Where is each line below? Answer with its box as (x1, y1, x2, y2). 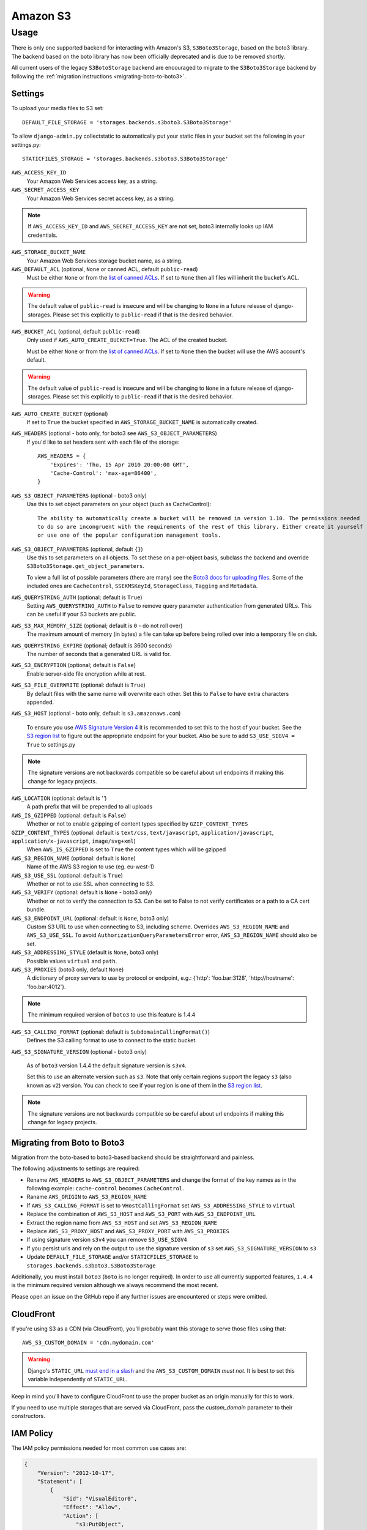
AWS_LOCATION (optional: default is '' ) (11, 794, 107, 802)
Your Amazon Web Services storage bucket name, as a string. (26, 257, 183, 264)
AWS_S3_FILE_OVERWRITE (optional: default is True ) (11, 681, 146, 688)
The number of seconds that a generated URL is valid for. (26, 651, 171, 657)
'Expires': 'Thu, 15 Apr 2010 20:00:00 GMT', (50, 461, 190, 468)
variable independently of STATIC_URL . (28, 1376, 128, 1383)
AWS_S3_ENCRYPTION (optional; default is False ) (11, 662, 136, 669)
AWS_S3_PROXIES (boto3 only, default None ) (11, 966, 124, 973)
